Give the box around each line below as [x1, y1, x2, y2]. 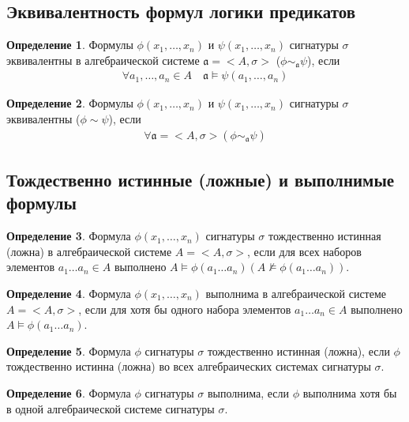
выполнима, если [207, 384, 289, 401]
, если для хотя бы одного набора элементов [78, 300, 291, 317]
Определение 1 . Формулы [6, 36, 133, 53]
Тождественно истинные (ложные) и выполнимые [6, 168, 395, 192]
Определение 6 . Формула [6, 384, 131, 401]
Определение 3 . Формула [6, 228, 131, 244]
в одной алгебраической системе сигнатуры [6, 400, 215, 416]
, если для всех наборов [247, 243, 362, 259]
